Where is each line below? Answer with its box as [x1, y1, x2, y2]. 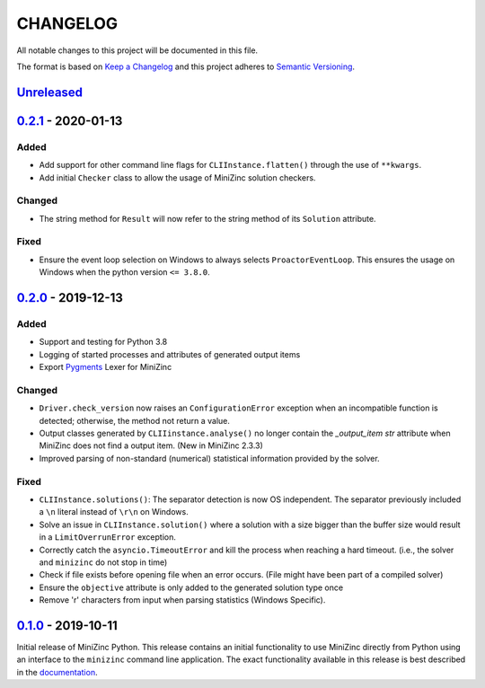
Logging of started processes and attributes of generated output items [39, 348, 301, 359]
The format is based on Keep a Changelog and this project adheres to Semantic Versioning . [16, 61, 355, 72]
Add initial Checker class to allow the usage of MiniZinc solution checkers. [39, 172, 316, 183]
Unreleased [16, 84, 84, 100]
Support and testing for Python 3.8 [39, 337, 168, 348]
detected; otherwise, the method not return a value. [39, 415, 231, 426]
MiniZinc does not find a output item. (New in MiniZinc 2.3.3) [39, 440, 264, 451]
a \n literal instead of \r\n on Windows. [39, 507, 189, 517]
